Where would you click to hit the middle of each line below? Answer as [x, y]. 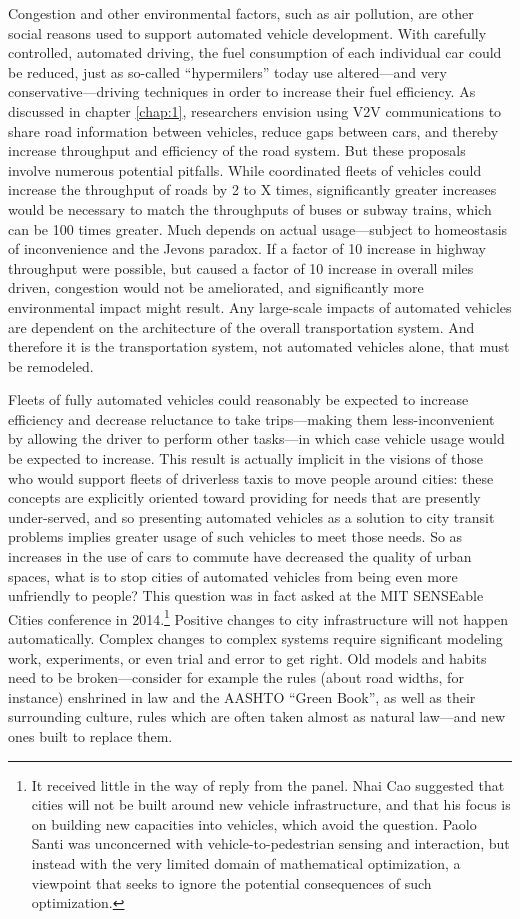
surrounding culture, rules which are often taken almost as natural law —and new [257, 716]
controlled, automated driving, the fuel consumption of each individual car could [255, 52]
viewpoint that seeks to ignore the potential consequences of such [231, 882]
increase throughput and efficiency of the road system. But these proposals [237, 150]
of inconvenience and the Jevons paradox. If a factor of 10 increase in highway [247, 248]
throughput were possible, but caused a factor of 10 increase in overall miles [241, 267]
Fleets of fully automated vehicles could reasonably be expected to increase [238, 399]
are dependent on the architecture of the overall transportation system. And [241, 326]
